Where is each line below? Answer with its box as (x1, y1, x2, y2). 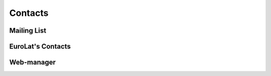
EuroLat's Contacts (9, 42, 71, 51)
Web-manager (9, 58, 56, 67)
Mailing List (9, 26, 47, 35)
